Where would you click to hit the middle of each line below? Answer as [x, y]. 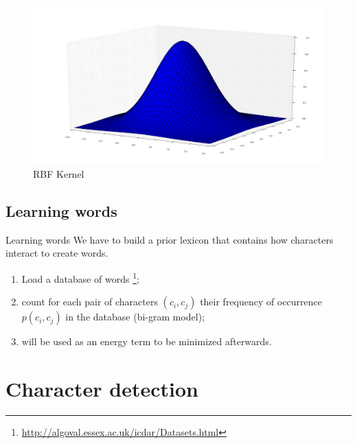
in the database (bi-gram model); [135, 317]
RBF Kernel [59, 174]
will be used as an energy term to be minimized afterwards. [147, 341]
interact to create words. [57, 253]
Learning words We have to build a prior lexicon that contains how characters [170, 239]
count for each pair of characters [90, 302]
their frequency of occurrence [261, 302]
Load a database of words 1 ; [80, 278]
